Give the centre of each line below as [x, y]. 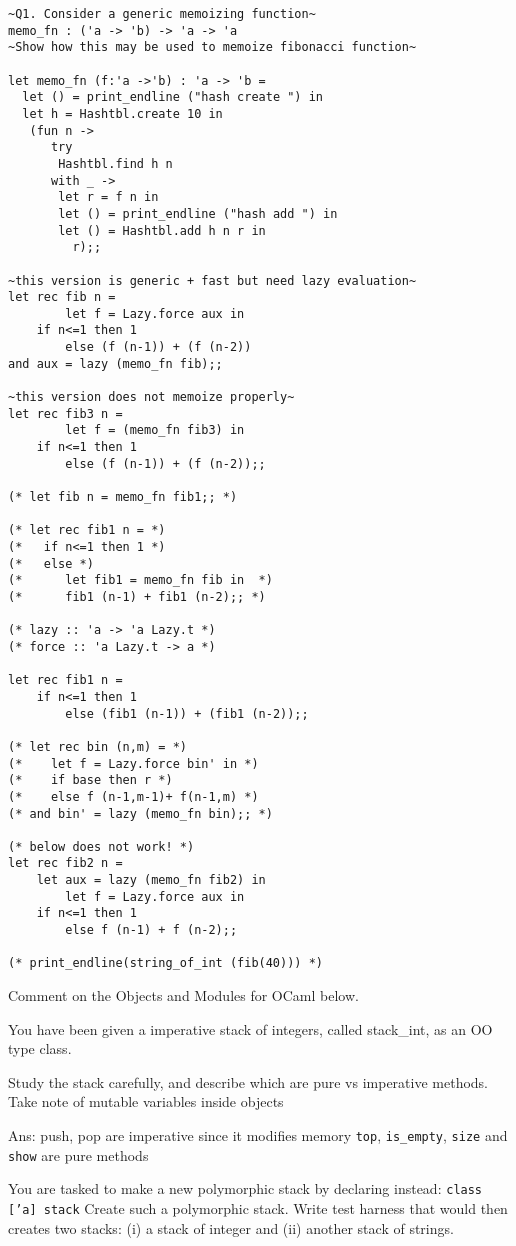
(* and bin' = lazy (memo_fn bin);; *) [140, 813]
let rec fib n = [62, 297]
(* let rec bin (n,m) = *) [97, 746]
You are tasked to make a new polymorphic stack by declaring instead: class [245, 1188]
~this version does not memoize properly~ [151, 397]
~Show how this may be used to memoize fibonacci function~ [212, 47]
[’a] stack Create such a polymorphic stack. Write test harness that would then [258, 1208]
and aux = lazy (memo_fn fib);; [115, 363]
